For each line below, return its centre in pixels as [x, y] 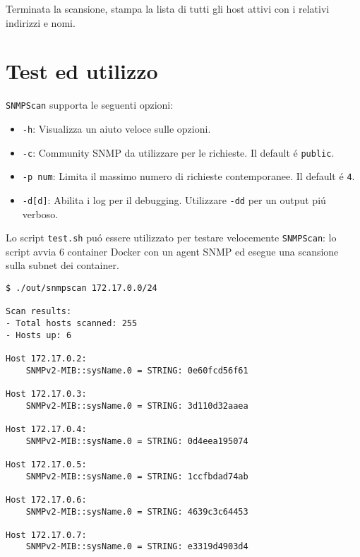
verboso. [40, 214]
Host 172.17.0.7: [46, 535]
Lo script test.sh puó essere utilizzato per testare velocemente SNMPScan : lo [171, 238]
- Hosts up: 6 [39, 335]
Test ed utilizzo [82, 71]
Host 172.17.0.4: [46, 429]
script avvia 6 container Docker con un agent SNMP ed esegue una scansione [172, 251]
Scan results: [39, 312]
